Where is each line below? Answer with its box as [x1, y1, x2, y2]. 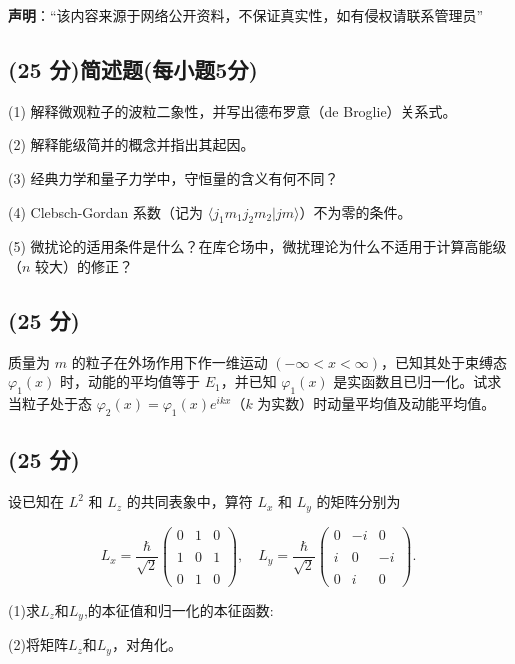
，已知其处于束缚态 [381, 351, 507, 372]
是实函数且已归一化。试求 [333, 371, 502, 392]
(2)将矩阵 [8, 634, 68, 655]
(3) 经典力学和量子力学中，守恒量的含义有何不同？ [8, 167, 339, 188]
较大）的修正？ [35, 255, 134, 276]
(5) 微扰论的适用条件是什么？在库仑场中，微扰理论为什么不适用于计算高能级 [8, 236, 507, 257]
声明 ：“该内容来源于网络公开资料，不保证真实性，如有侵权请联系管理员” [8, 5, 484, 25]
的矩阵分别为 [316, 491, 401, 512]
